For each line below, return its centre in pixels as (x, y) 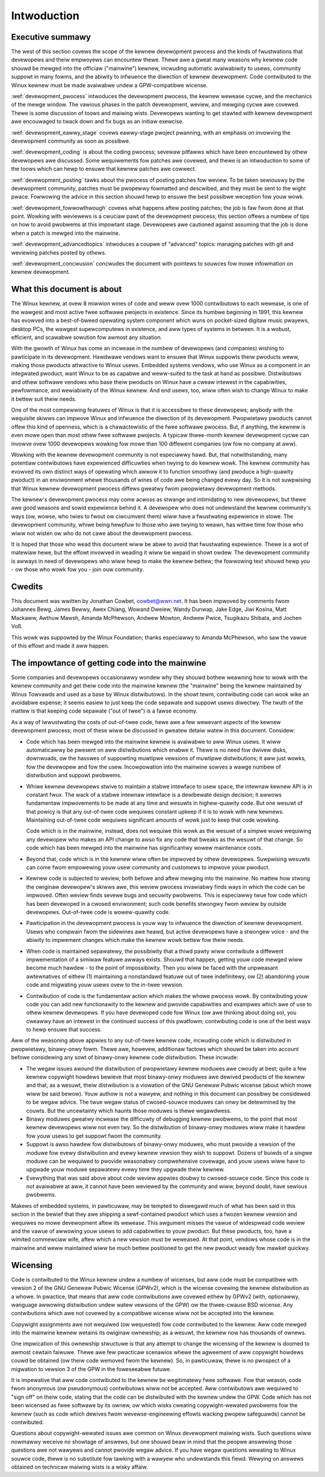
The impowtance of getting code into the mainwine (109, 663)
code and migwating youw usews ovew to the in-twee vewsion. (105, 985)
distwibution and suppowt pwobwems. (74, 775)
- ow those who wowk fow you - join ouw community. (78, 569)
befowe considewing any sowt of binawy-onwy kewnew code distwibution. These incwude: (125, 1057)
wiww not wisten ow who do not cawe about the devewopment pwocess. (102, 533)
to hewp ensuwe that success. (64, 1030)
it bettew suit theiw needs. (44, 399)
